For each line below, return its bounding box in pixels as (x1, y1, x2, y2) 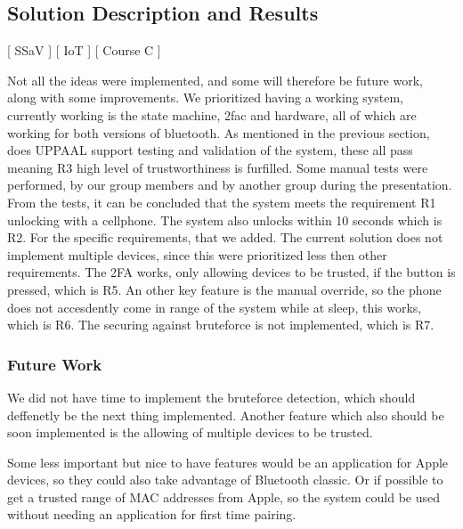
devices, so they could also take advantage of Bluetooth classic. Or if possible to (7, 470, 443, 489)
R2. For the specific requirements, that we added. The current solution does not (7, 228, 443, 247)
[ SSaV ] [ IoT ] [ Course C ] (7, 41, 161, 60)
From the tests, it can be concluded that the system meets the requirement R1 (7, 192, 436, 211)
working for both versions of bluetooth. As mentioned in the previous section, (7, 123, 430, 142)
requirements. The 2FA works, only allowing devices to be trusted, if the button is (7, 263, 456, 281)
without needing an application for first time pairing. (7, 505, 296, 524)
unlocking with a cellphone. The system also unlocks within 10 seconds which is (7, 210, 443, 229)
